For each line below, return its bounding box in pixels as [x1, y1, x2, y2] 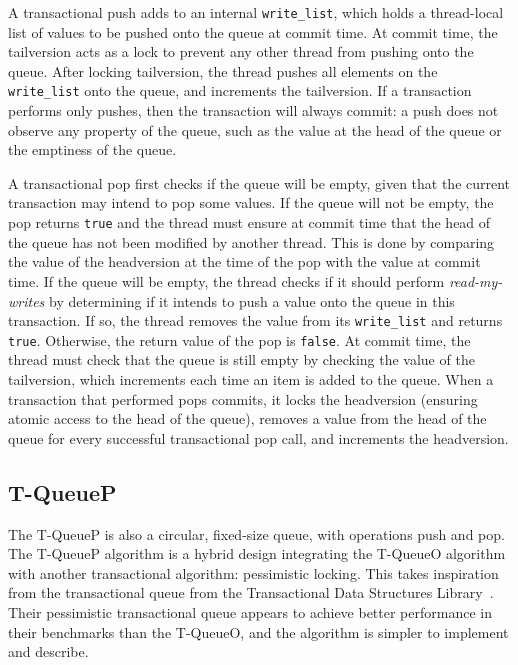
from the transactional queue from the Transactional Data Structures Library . [8, 582, 494, 603]
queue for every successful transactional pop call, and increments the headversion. [8, 427, 509, 448]
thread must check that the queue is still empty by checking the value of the [8, 349, 475, 370]
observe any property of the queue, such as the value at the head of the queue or [8, 119, 502, 140]
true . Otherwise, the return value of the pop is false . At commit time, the [8, 329, 471, 350]
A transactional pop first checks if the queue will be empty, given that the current [8, 172, 511, 193]
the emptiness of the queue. [8, 139, 177, 160]
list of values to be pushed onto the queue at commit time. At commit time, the [8, 21, 498, 42]
